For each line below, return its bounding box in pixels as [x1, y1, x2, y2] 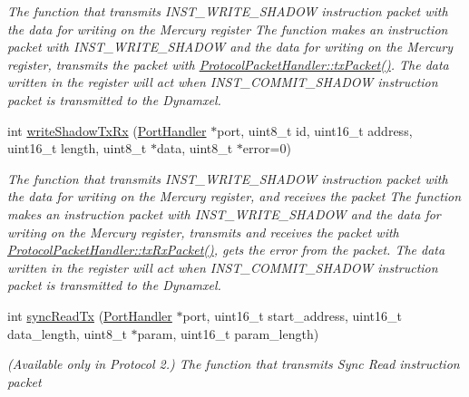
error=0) [242, 139, 291, 158]
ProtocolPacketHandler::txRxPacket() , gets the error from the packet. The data [7, 240, 445, 259]
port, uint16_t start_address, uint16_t [182, 305, 402, 324]
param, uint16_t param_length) [137, 324, 319, 343]
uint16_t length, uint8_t [7, 139, 147, 158]
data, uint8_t [156, 139, 233, 158]
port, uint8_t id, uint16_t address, [217, 121, 413, 140]
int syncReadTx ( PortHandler [7, 305, 172, 324]
